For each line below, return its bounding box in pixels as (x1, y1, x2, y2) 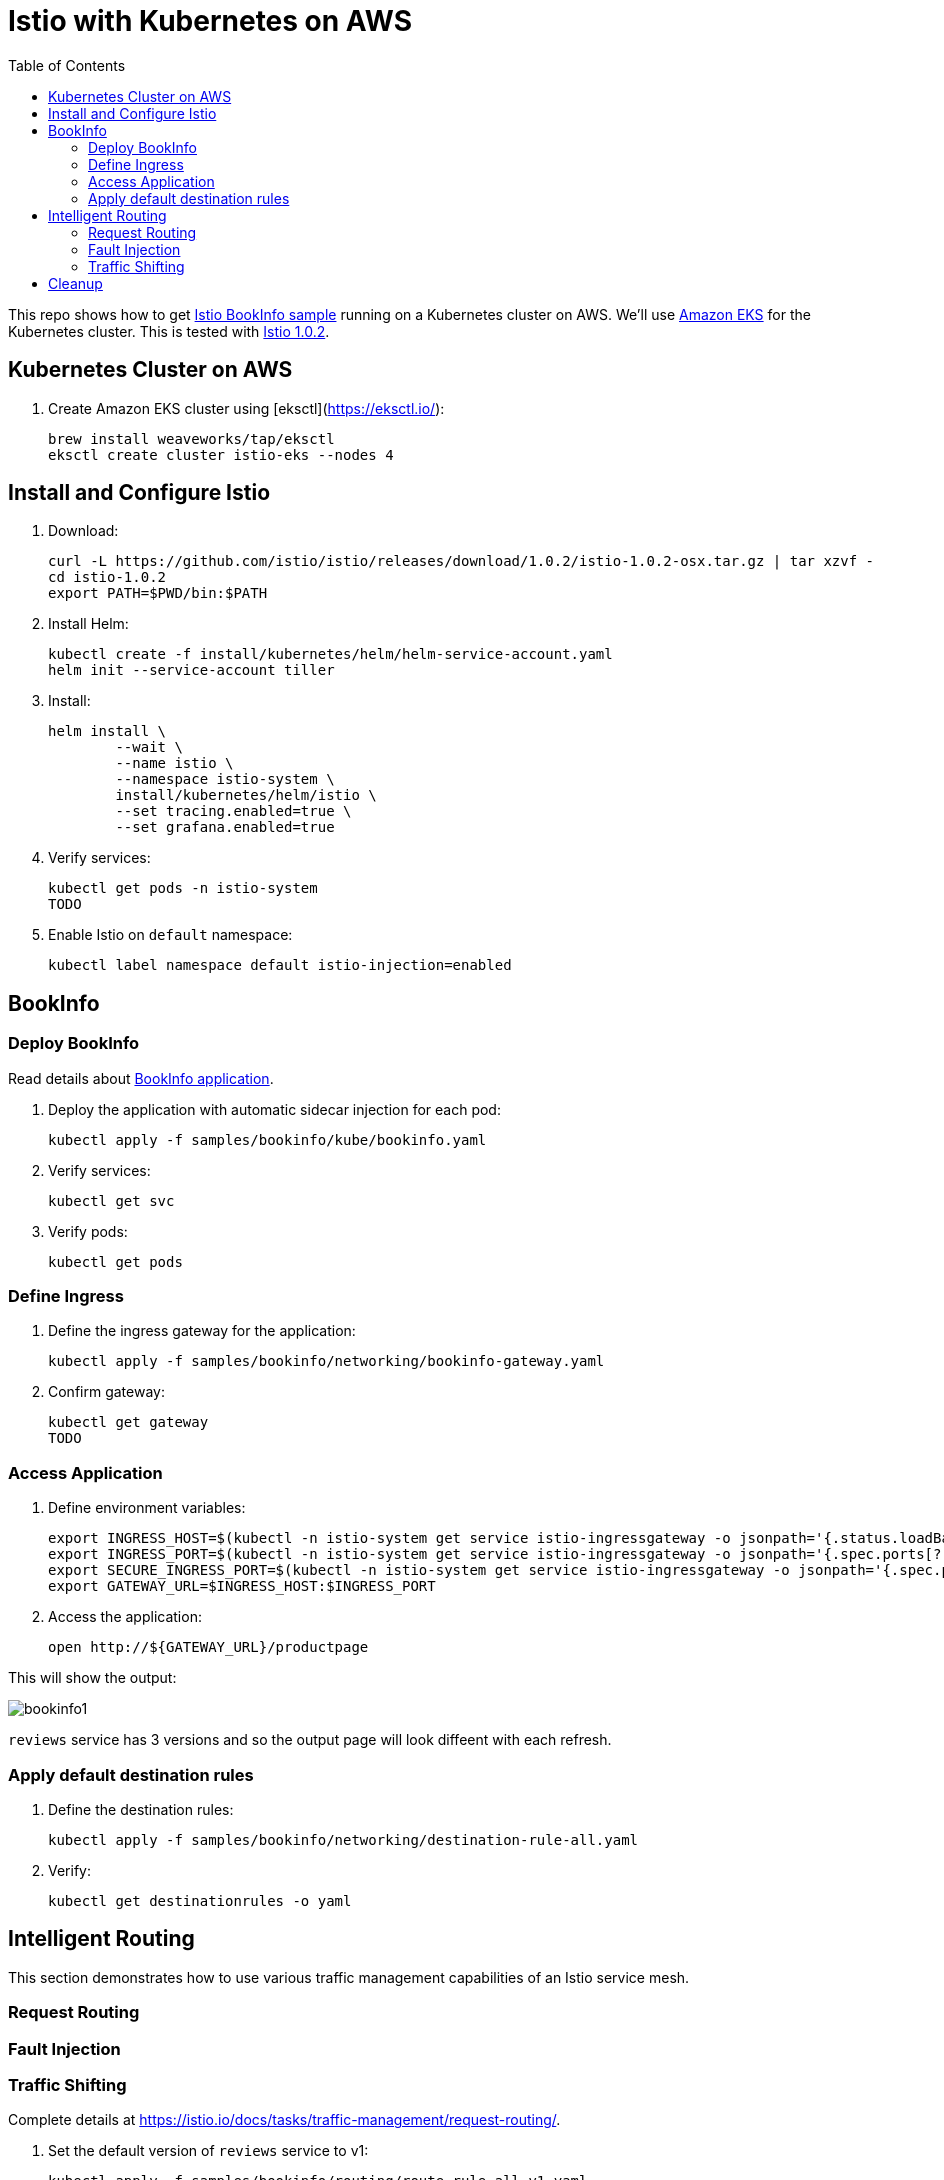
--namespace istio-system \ (115, 771, 335, 788)
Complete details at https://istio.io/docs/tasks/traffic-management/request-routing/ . (8, 2111, 561, 2129)
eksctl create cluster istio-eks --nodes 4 (48, 446, 394, 463)
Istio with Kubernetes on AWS (8, 4, 412, 38)
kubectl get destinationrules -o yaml (48, 1892, 352, 1909)
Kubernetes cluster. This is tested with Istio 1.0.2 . (8, 322, 330, 340)
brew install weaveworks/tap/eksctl (48, 430, 335, 447)
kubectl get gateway (48, 1414, 209, 1431)
